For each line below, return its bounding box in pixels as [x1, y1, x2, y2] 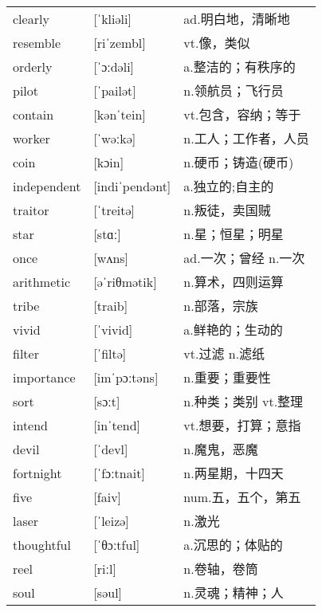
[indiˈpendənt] [93, 176, 171, 195]
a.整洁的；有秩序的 [183, 57, 296, 76]
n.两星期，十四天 [183, 464, 284, 483]
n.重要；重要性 [183, 368, 271, 387]
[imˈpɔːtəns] [93, 367, 159, 386]
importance [13, 367, 76, 386]
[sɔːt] [93, 391, 120, 410]
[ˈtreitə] [93, 200, 135, 219]
